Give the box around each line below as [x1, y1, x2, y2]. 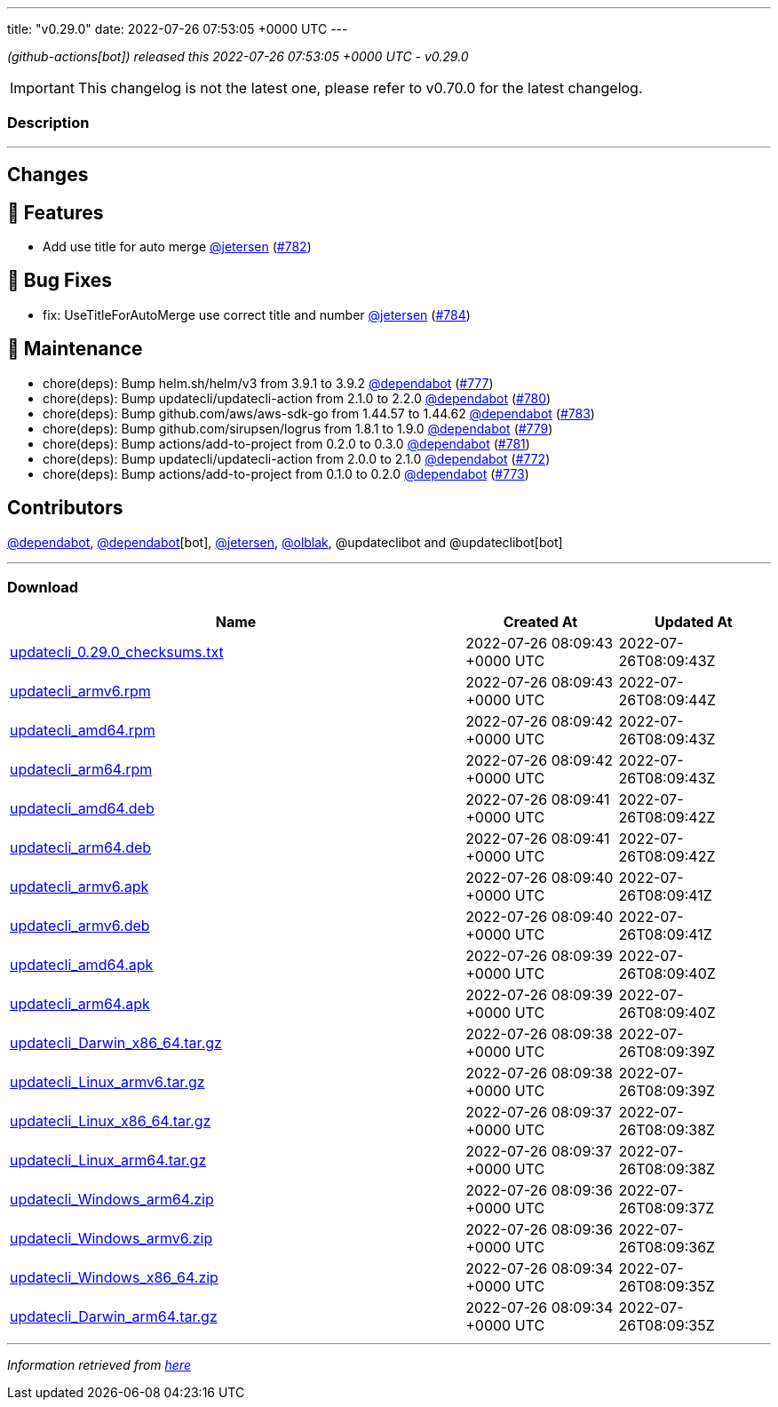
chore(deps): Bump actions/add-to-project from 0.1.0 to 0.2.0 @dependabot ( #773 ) [43, 465, 529, 481]
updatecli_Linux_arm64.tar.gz [10, 1151, 207, 1170]
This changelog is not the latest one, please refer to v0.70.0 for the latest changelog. [77, 79, 643, 97]
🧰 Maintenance [7, 338, 143, 361]
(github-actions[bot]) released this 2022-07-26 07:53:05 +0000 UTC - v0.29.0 [7, 49, 469, 64]
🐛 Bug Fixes [7, 269, 113, 292]
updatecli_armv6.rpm [10, 682, 151, 701]
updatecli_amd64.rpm [10, 721, 155, 740]
